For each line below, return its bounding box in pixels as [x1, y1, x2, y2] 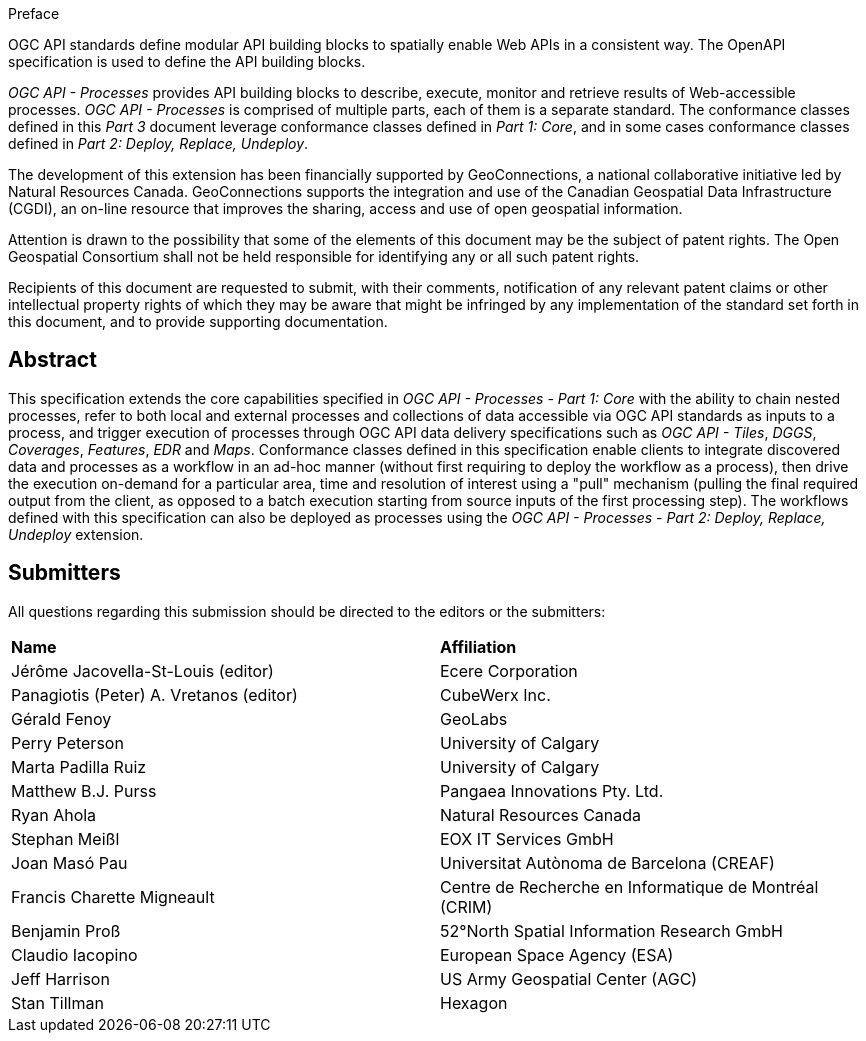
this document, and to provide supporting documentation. [8, 313, 388, 330]
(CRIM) [440, 896, 493, 917]
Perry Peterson [11, 732, 124, 753]
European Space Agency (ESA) [440, 944, 674, 965]
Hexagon [440, 992, 508, 1013]
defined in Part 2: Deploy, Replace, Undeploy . [8, 135, 309, 152]
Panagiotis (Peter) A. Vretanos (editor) [11, 684, 298, 705]
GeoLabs [440, 708, 508, 729]
